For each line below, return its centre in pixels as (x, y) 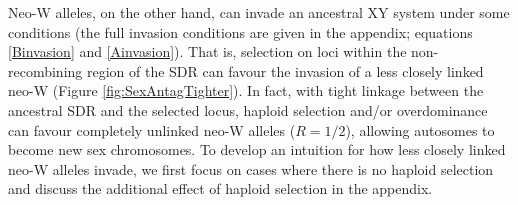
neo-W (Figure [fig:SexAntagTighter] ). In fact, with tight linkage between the (246, 90)
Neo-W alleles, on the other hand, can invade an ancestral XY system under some (259, 12)
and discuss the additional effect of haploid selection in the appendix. (220, 188)
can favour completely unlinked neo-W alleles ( (152, 129)
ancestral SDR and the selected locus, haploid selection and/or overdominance (248, 109)
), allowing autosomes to (420, 129)
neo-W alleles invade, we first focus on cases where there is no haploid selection (251, 168)
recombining (45, 70)
